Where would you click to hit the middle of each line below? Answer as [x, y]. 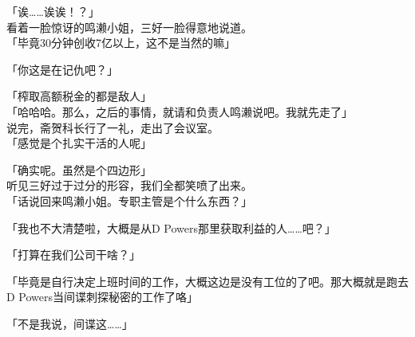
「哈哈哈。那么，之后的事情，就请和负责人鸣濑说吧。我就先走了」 [180, 111]
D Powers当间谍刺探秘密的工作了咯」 [103, 297]
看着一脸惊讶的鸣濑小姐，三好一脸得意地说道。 [129, 27]
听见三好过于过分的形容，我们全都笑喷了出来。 [129, 185]
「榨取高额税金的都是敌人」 [79, 96]
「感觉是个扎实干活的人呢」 [79, 143]
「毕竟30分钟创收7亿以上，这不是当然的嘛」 [121, 43]
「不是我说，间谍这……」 [70, 323]
